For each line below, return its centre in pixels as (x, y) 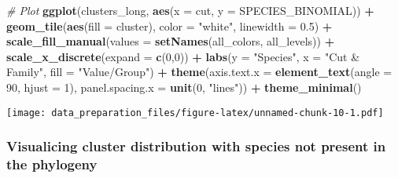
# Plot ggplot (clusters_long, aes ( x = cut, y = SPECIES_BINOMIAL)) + (190, 10)
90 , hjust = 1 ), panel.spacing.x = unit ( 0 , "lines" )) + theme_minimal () (184, 87)
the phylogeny (52, 164)
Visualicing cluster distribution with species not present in (196, 146)
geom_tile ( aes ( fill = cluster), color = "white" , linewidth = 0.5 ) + (170, 25)
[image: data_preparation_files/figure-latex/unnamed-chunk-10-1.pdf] (195, 113)
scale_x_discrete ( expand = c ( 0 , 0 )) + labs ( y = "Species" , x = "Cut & (183, 56)
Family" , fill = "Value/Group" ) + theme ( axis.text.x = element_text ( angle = (199, 72)
